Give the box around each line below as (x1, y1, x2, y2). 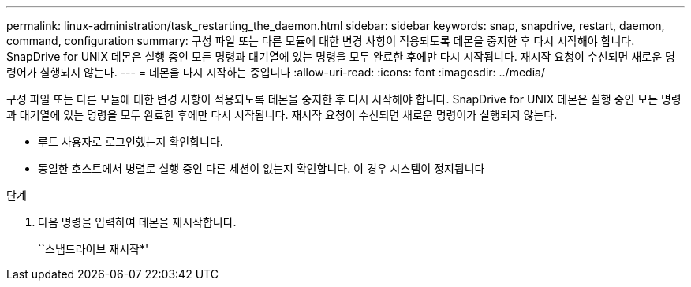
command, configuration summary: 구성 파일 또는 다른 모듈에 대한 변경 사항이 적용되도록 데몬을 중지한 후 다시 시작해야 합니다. (6, 34, 635, 47)
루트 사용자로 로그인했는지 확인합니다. (38, 135, 223, 148)
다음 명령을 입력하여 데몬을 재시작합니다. (38, 215, 237, 229)
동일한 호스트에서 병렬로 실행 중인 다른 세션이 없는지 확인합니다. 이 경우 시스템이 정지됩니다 (38, 162, 485, 175)
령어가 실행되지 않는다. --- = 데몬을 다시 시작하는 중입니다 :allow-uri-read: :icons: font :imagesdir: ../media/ (6, 65, 545, 79)
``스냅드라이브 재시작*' (38, 242, 149, 255)
